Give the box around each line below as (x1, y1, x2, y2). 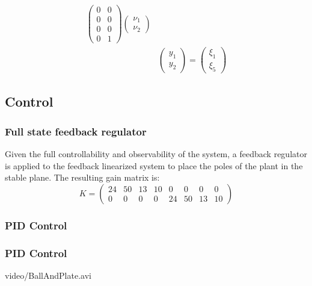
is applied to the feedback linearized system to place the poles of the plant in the (5, 159, 303, 172)
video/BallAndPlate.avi (5, 269, 91, 281)
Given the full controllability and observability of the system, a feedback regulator (5, 147, 307, 160)
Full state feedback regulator (5, 123, 147, 138)
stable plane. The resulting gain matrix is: (5, 171, 160, 184)
